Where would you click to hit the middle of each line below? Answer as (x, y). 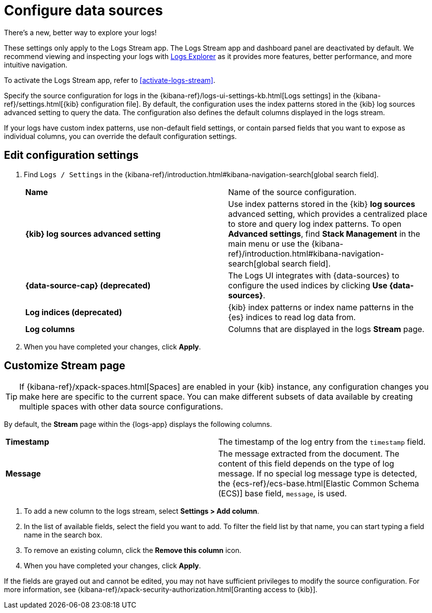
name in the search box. (63, 535)
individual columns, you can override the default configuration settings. (121, 136)
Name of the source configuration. (292, 192)
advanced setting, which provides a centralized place (328, 214)
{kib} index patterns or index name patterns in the (321, 307)
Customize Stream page (65, 366)
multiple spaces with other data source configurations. (121, 407)
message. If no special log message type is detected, (318, 474)
